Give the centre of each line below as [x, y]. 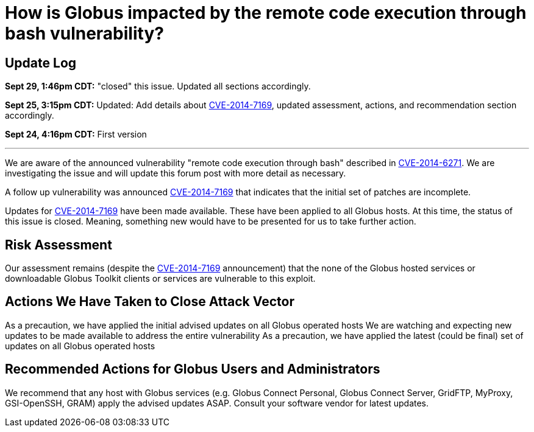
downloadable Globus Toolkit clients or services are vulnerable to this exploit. [160, 279]
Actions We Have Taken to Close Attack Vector [150, 302]
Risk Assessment [59, 245]
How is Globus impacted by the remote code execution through [266, 13]
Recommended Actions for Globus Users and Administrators [193, 369]
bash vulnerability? [84, 33]
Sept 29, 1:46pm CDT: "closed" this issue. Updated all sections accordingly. [158, 86]
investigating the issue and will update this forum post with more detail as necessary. [176, 173]
